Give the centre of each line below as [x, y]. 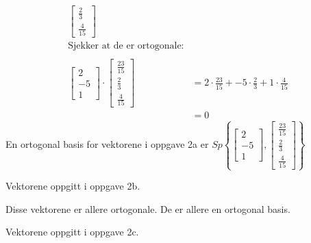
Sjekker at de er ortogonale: [126, 46]
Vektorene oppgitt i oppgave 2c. [72, 232]
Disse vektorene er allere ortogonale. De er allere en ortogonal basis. [148, 208]
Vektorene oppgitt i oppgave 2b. [73, 186]
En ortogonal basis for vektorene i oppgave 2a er [107, 143]
